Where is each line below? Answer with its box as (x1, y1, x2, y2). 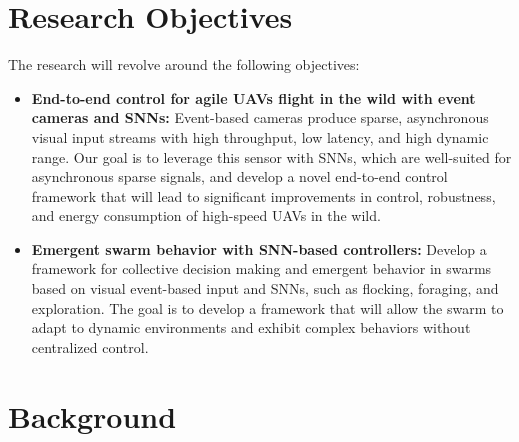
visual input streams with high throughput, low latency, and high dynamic (31, 126, 489, 147)
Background (8, 395, 177, 436)
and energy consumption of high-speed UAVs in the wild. (31, 205, 381, 226)
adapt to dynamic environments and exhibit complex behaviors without (31, 317, 471, 338)
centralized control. (31, 336, 149, 357)
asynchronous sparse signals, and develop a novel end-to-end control (31, 166, 448, 187)
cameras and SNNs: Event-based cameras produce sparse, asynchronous (31, 107, 489, 128)
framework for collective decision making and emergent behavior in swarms (31, 258, 492, 279)
